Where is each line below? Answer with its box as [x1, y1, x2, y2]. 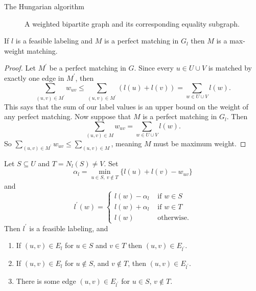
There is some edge [16, 275, 76, 286]
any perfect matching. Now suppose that [4, 111, 131, 122]
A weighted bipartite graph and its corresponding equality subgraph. [25, 18, 240, 29]
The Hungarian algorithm [4, 1, 84, 11]
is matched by [208, 62, 252, 73]
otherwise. [157, 214, 189, 221]
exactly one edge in [4, 72, 64, 83]
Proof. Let [4, 62, 36, 73]
